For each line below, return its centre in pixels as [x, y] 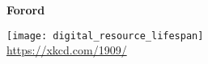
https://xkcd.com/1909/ [67, 50]
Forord [26, 10]
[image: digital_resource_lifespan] [105, 36]
